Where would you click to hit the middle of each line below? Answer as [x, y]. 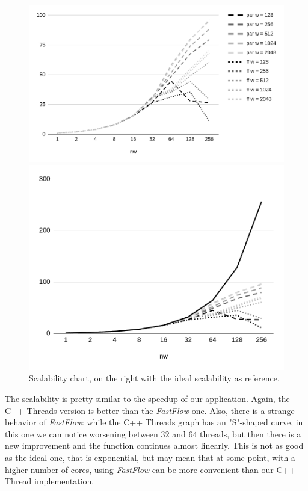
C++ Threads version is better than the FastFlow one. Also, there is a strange [150, 410]
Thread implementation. [50, 481]
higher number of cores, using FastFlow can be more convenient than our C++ [150, 469]
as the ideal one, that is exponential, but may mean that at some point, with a [150, 457]
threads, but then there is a [251, 434]
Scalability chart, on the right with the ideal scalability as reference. [154, 378]
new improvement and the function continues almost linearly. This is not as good [154, 446]
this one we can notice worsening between [82, 434]
